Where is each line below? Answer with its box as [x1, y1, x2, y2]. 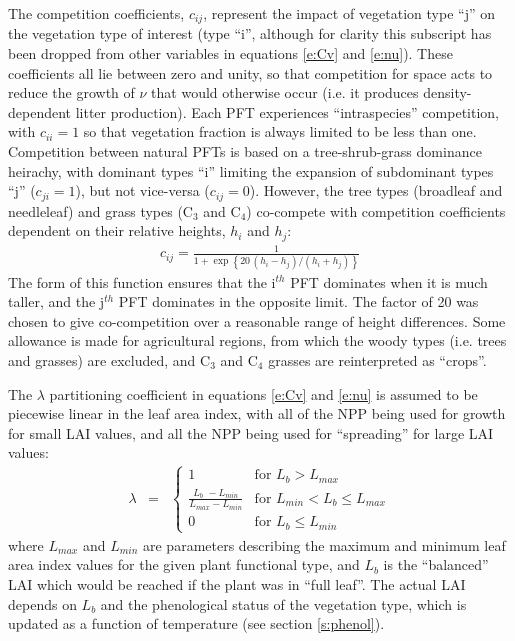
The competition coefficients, [8, 3, 185, 23]
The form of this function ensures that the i [8, 271, 276, 292]
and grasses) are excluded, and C [8, 349, 211, 370]
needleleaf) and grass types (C [8, 200, 193, 221]
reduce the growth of [8, 82, 135, 103]
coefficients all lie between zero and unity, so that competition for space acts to [8, 62, 493, 83]
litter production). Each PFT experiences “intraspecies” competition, [75, 101, 499, 122]
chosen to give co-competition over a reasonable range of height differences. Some [8, 310, 506, 331]
